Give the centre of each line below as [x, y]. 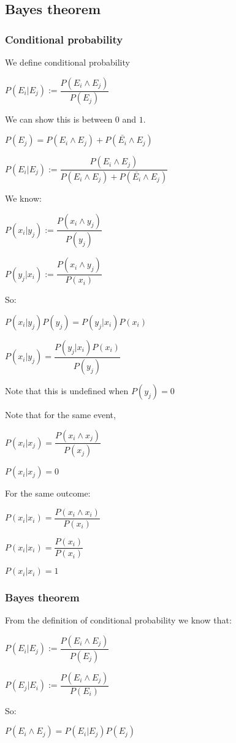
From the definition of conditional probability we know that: [118, 620]
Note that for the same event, [60, 414]
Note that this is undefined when [67, 390]
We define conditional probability [67, 62]
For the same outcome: [48, 493]
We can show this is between [59, 119]
